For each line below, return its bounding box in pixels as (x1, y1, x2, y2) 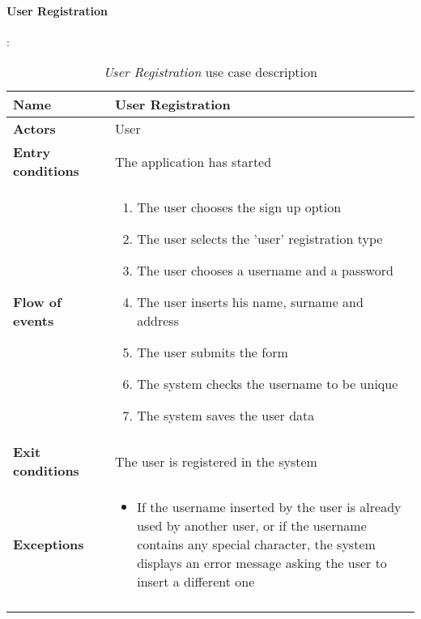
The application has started (115, 152, 272, 171)
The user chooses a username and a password (137, 261, 393, 280)
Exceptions (13, 535, 84, 554)
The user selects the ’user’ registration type (137, 229, 383, 249)
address (137, 311, 179, 331)
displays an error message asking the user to (137, 553, 387, 573)
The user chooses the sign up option (137, 198, 342, 217)
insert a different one (137, 572, 255, 591)
